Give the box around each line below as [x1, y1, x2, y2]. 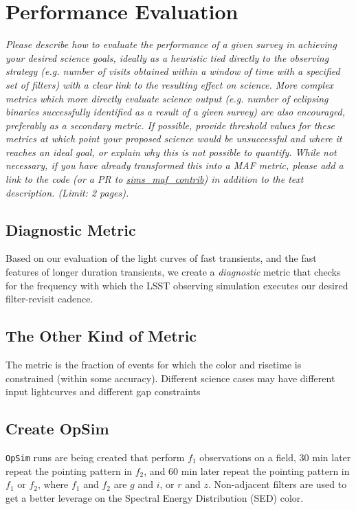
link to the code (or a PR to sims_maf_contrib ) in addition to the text [5, 172, 304, 186]
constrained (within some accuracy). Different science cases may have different [5, 370, 335, 385]
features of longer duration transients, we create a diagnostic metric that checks [5, 265, 341, 279]
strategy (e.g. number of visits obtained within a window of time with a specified [5, 64, 340, 78]
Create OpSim [5, 418, 109, 439]
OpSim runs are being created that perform [5, 450, 185, 465]
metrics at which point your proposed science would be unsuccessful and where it [5, 131, 342, 146]
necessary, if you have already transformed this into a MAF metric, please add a [5, 158, 344, 173]
